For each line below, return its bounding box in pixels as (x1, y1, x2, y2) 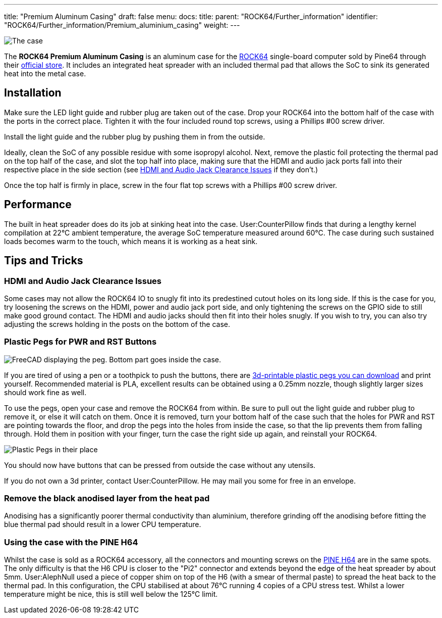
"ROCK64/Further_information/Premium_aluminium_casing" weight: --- (4, 21, 240, 29)
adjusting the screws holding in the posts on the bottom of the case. (4, 319, 231, 328)
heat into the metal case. (4, 69, 86, 78)
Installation (4, 86, 62, 100)
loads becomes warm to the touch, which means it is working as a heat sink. (4, 236, 258, 246)
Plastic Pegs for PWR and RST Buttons (4, 337, 157, 347)
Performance (4, 198, 72, 211)
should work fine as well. (4, 388, 87, 397)
